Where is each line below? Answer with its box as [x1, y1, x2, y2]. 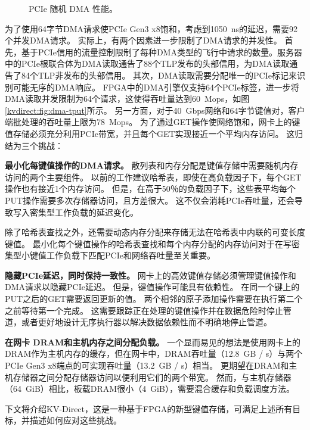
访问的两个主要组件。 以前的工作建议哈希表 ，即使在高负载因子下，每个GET [5, 170, 302, 183]
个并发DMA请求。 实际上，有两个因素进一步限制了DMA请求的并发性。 [5, 34, 282, 46]
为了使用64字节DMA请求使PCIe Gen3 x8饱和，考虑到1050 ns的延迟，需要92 [5, 22, 297, 35]
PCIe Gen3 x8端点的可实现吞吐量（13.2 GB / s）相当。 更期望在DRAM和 [5, 359, 289, 372]
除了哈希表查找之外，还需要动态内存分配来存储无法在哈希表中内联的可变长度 [5, 226, 305, 238]
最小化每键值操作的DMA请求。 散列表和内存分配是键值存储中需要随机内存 [5, 159, 299, 172]
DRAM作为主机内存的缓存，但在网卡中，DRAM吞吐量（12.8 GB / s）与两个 [5, 347, 303, 360]
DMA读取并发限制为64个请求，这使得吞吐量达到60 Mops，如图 [5, 92, 250, 105]
